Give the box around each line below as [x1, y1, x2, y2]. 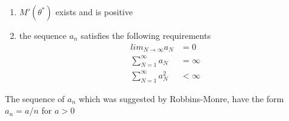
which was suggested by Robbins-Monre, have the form [78, 92, 284, 105]
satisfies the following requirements [80, 29, 211, 41]
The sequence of [5, 92, 65, 105]
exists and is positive [55, 5, 133, 18]
